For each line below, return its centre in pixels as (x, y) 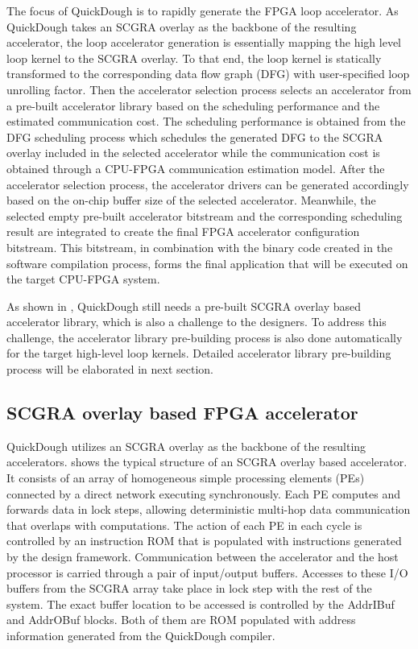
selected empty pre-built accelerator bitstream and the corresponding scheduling (205, 215)
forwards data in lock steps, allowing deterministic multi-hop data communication (209, 509)
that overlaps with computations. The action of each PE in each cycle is (184, 525)
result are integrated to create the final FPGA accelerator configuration (183, 231)
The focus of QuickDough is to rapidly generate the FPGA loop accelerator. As (203, 10)
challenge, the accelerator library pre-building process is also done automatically (205, 337)
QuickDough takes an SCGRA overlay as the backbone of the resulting (182, 26)
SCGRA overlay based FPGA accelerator (182, 413)
